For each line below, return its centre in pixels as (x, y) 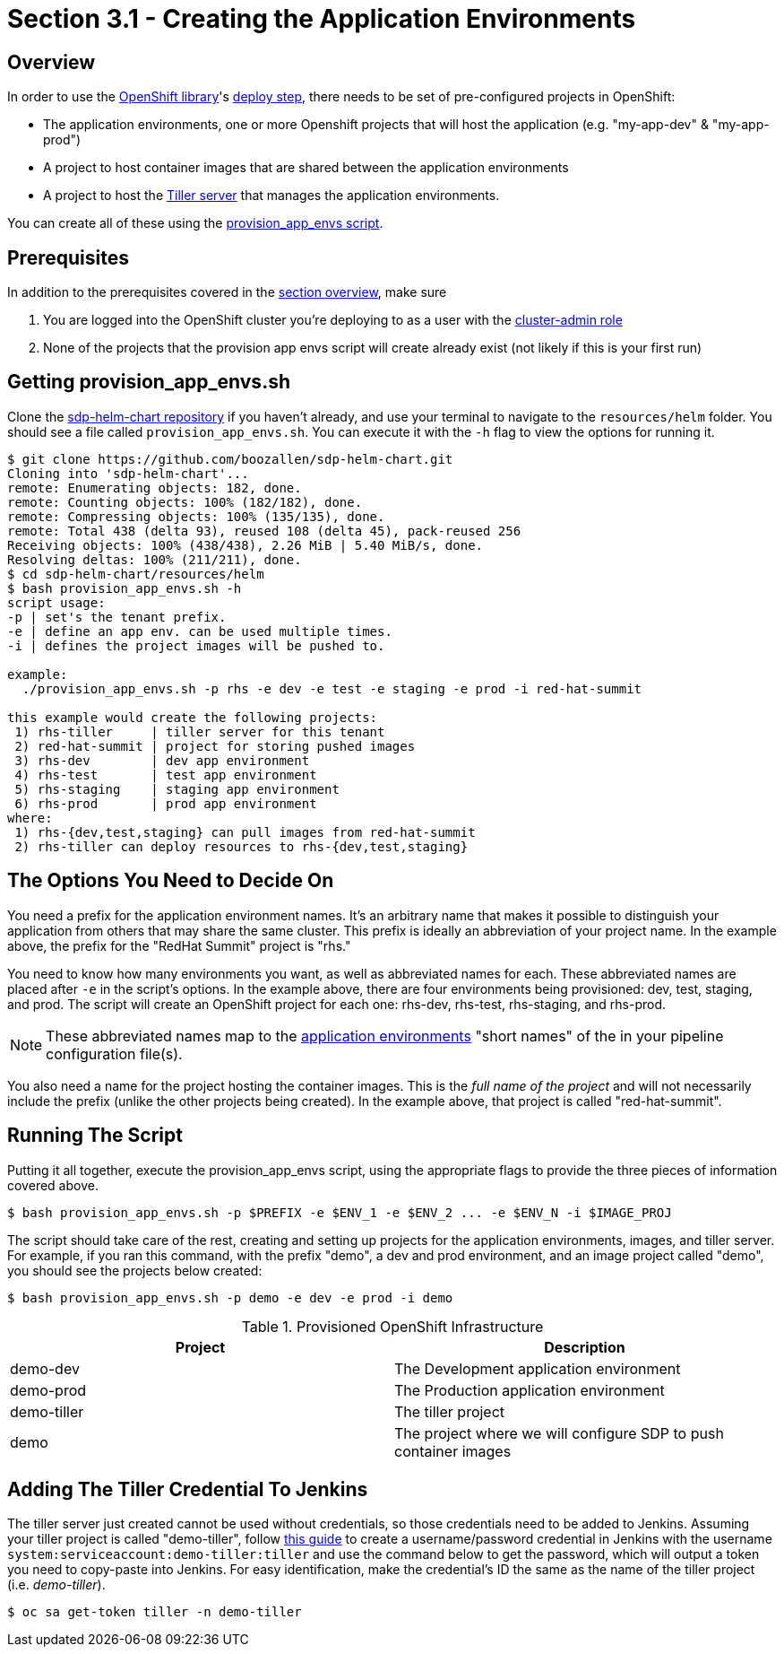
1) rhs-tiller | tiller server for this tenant (200, 731)
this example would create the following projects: (193, 717)
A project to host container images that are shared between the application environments (306, 168)
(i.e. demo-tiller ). (56, 1585)
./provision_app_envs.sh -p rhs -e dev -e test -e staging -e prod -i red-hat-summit (332, 688)
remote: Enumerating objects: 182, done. (155, 487)
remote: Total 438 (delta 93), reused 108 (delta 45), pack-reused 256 (264, 531)
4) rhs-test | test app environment (166, 775)
